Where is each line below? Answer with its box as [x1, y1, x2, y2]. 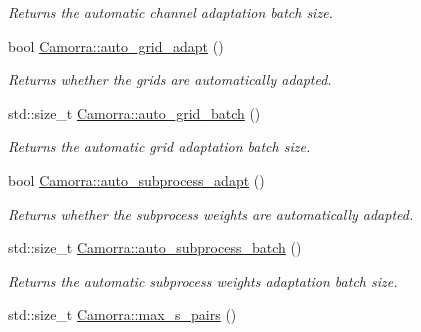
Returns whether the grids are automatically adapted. [8, 69, 332, 90]
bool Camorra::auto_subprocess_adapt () [8, 169, 265, 190]
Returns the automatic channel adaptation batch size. [8, 2, 333, 22]
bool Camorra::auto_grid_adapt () [8, 35, 224, 56]
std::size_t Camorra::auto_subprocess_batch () [8, 237, 302, 258]
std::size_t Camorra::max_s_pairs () [8, 304, 237, 325]
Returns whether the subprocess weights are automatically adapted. [8, 203, 414, 224]
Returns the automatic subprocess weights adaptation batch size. [8, 270, 398, 291]
